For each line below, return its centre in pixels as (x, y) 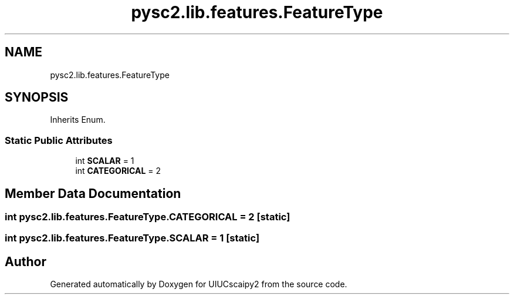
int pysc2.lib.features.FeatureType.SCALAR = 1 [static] (132, 238)
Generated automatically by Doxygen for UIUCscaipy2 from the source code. (199, 284)
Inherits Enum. (78, 120)
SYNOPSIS (37, 98)
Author (26, 261)
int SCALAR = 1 (105, 161)
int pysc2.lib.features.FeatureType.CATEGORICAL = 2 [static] (148, 217)
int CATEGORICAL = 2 (118, 171)
